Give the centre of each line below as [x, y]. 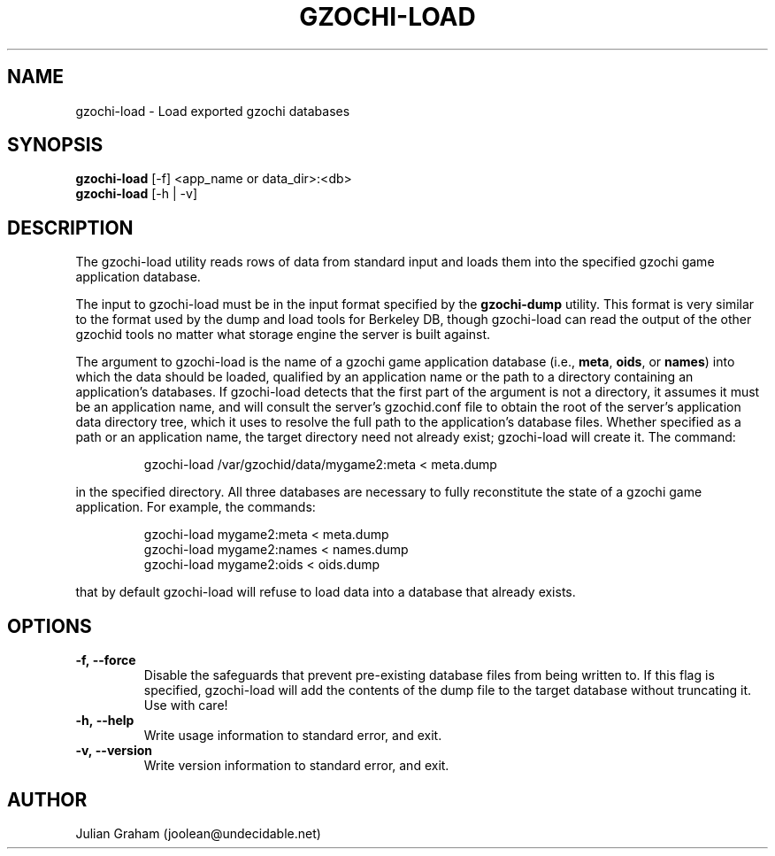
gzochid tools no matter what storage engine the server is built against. [283, 335]
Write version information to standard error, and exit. [296, 766]
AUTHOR [47, 799]
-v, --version [114, 751]
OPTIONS [50, 626]
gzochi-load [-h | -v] [137, 194]
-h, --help [105, 721]
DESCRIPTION [70, 227]
